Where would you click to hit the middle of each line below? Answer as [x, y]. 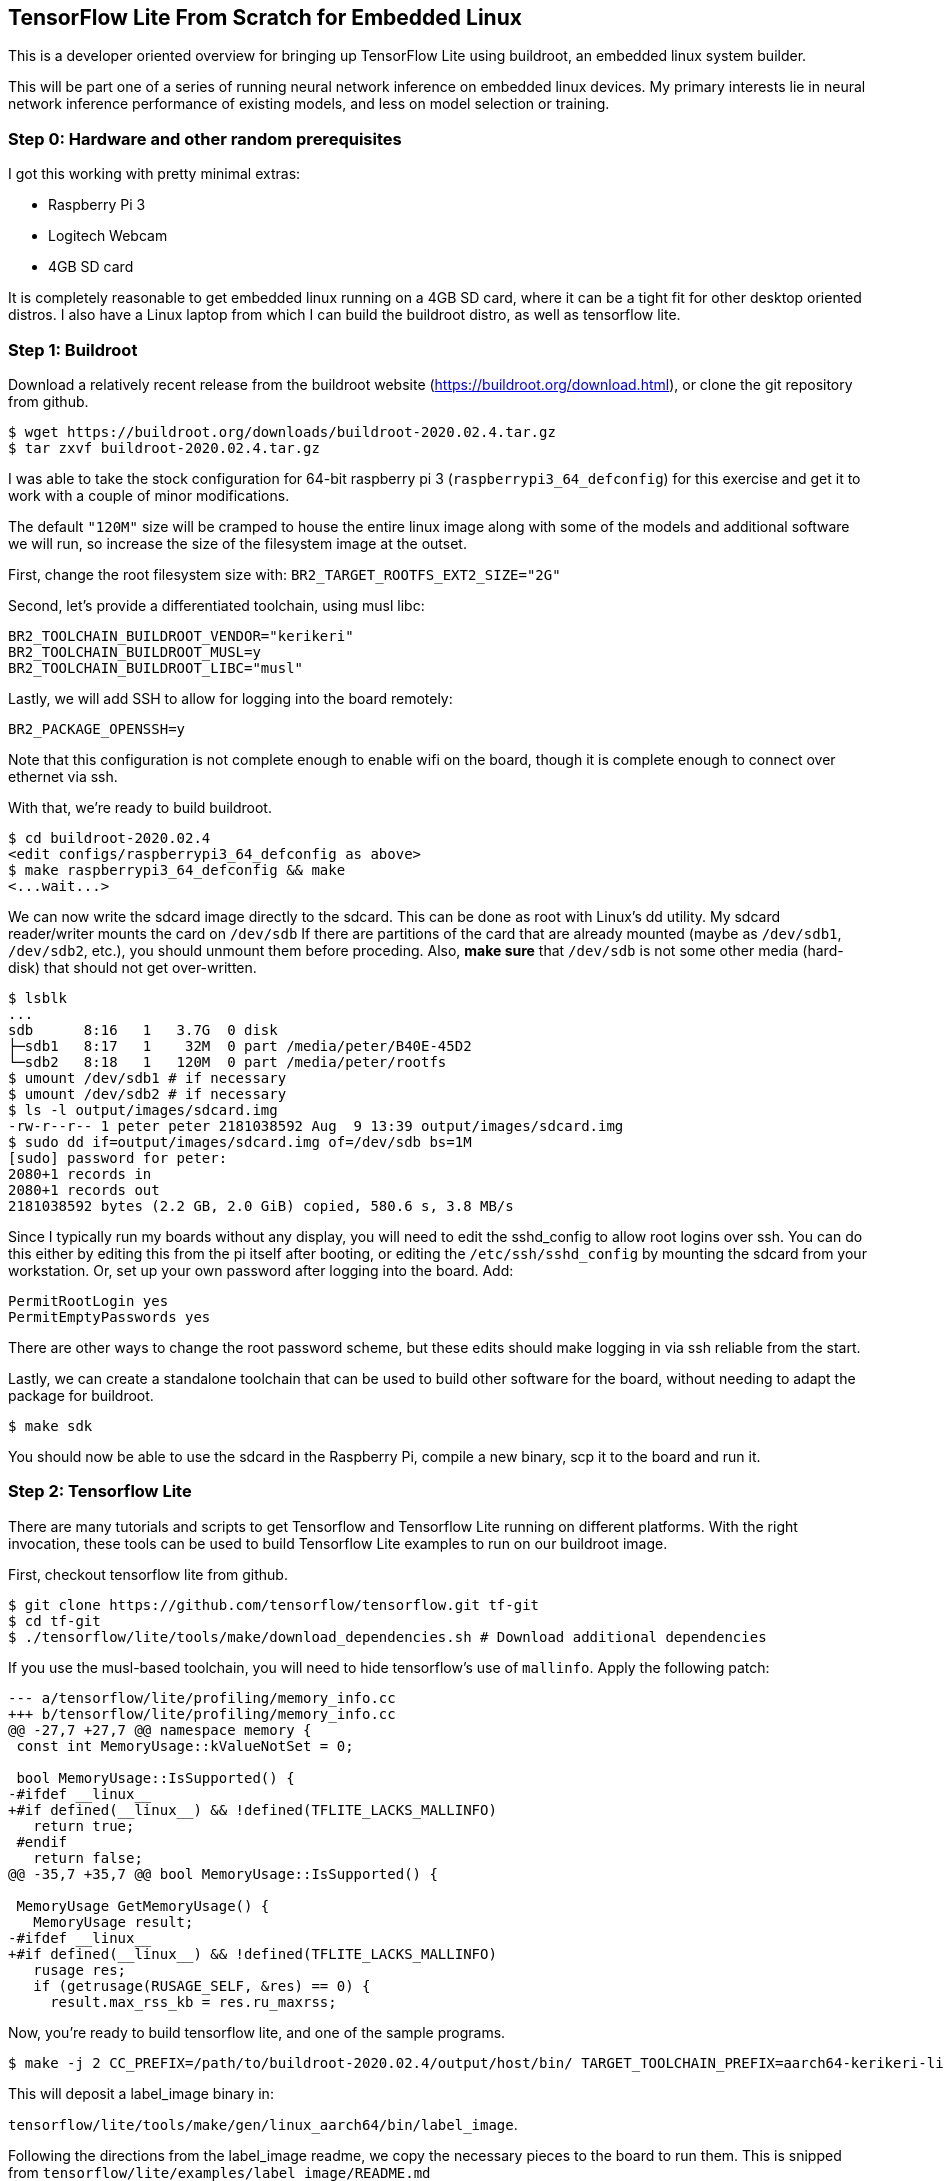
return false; [88, 1857]
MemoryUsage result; [113, 1921]
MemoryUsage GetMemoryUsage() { [143, 1905]
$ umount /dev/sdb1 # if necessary [147, 1077]
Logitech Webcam [108, 236]
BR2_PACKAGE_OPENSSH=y [97, 728]
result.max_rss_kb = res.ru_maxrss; [193, 2001]
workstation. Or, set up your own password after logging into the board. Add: [261, 1270]
